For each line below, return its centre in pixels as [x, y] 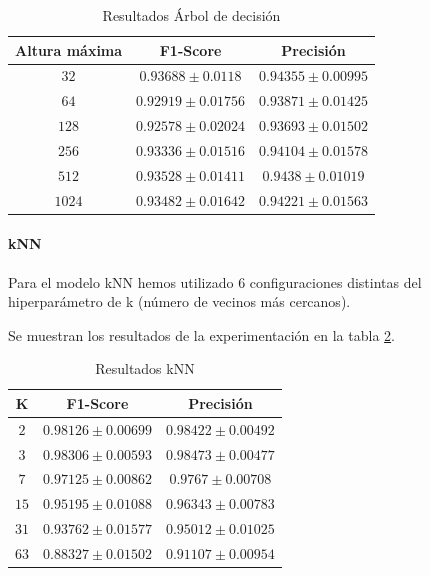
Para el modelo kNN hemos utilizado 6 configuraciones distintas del [215, 281]
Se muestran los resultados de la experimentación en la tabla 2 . [201, 334]
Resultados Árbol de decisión [191, 15]
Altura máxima [69, 49]
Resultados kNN [145, 368]
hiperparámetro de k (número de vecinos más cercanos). [179, 301]
